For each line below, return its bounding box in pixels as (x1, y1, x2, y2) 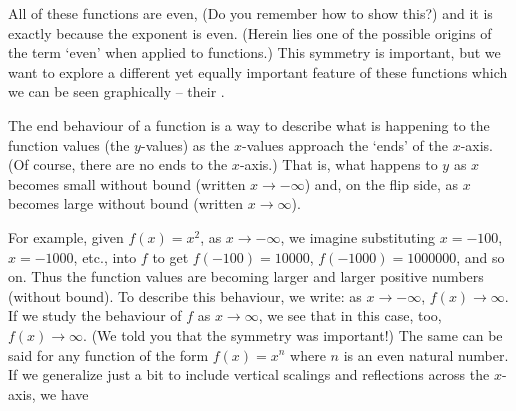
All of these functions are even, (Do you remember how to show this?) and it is (8, 3, 493, 23)
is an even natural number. (343, 344, 509, 365)
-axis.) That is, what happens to (239, 154, 438, 175)
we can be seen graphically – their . (8, 81, 225, 102)
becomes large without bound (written (8, 193, 244, 214)
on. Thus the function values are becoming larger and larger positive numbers (8, 266, 484, 287)
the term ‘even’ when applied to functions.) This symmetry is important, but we (8, 42, 501, 63)
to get (152, 246, 189, 267)
